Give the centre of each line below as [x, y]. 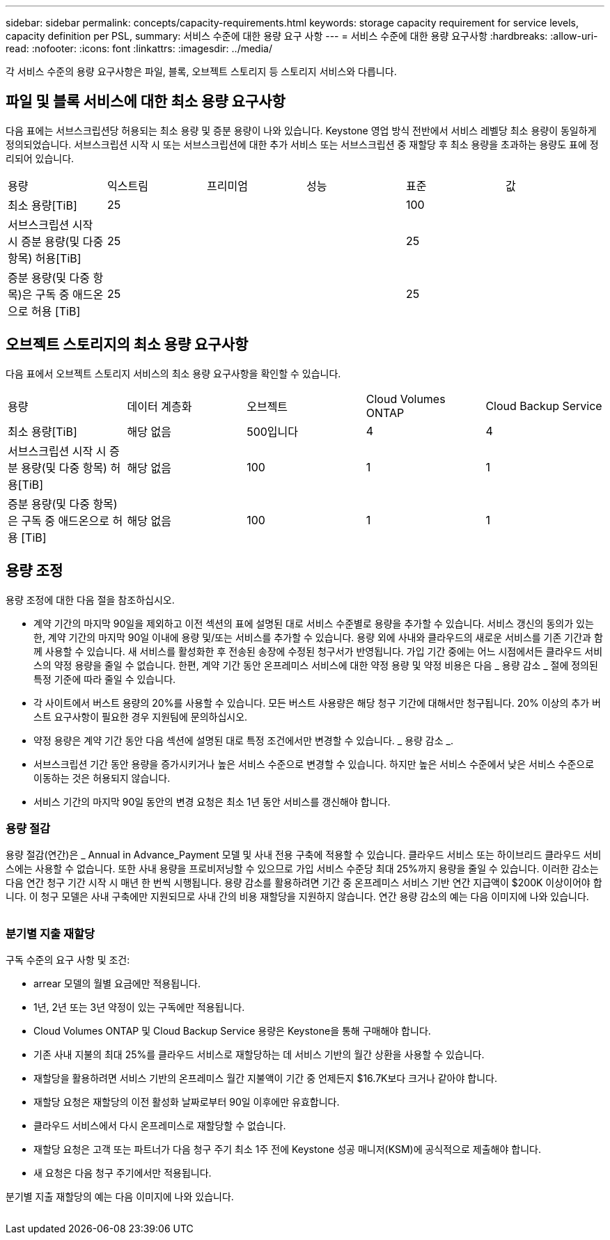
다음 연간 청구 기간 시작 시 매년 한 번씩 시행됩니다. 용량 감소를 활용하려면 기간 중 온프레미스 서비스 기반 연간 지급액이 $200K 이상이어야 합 [304, 883]
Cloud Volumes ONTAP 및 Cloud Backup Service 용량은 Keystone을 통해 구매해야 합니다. [232, 1031]
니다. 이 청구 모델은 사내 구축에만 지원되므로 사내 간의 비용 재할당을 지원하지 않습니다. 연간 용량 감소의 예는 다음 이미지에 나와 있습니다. [297, 897]
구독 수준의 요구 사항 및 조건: [68, 960]
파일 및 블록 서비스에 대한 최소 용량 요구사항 [146, 102]
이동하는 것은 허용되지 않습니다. [102, 778]
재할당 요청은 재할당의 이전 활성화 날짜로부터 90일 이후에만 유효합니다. [187, 1102]
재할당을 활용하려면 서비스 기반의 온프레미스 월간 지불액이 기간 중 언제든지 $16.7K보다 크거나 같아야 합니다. [265, 1078]
